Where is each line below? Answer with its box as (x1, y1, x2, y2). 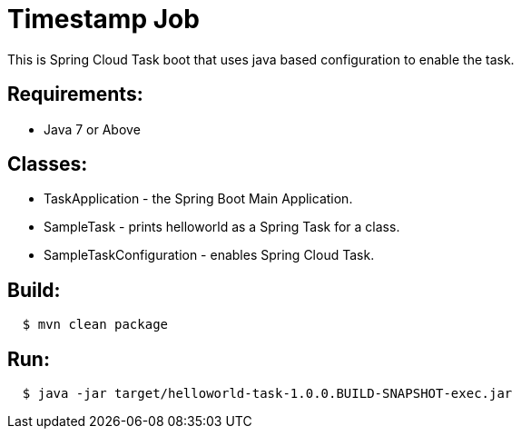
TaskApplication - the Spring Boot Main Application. (44, 191, 353, 207)
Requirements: (7, 83, 143, 106)
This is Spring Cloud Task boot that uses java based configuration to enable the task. (7, 51, 515, 67)
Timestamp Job (7, 4, 200, 35)
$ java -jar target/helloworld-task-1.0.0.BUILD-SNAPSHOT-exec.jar (22, 386, 513, 401)
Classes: (7, 153, 88, 176)
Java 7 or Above (44, 121, 141, 137)
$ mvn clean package (22, 317, 169, 332)
